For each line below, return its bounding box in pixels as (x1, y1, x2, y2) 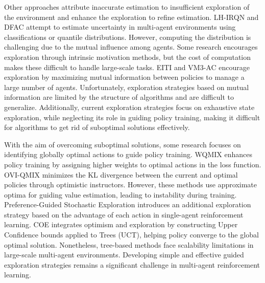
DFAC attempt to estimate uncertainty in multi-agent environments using (4, 21, 236, 32)
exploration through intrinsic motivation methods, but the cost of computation (4, 51, 251, 62)
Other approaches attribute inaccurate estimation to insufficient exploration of (4, 2, 250, 12)
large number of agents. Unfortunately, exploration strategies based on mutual (4, 81, 249, 92)
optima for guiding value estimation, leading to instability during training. (4, 189, 237, 200)
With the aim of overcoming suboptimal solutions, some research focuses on (4, 139, 241, 149)
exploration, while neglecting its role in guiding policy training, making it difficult (4, 112, 260, 122)
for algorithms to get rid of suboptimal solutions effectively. (4, 122, 190, 133)
